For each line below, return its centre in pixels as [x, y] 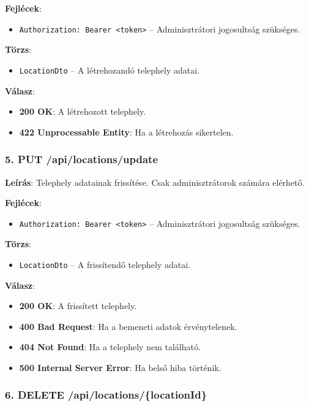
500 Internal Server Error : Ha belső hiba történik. [120, 367]
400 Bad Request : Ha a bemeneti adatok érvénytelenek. [128, 326]
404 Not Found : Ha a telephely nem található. [110, 347]
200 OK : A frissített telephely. [78, 306]
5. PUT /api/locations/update [82, 159]
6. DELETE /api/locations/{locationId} [106, 395]
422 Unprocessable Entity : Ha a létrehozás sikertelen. [126, 132]
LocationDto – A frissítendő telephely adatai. [105, 264]
